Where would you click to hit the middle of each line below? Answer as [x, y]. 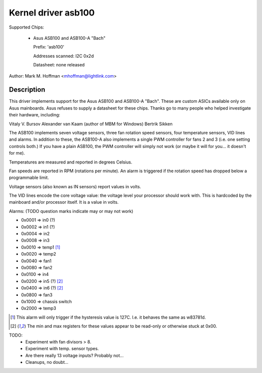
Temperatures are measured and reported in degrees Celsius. [71, 162]
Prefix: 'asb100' [49, 47]
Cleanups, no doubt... [47, 362]
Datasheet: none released [59, 65]
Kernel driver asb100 [52, 13]
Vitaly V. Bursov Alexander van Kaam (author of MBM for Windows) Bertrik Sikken [91, 124]
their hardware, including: [35, 115]
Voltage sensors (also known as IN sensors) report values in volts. [75, 186]
